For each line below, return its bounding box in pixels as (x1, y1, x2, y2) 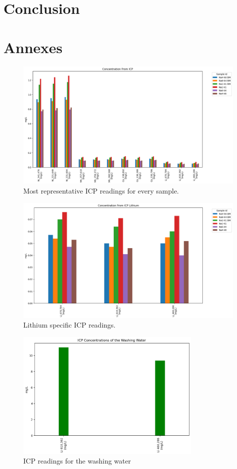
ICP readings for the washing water (23, 456, 131, 466)
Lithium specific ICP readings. (23, 320, 116, 330)
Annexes (3, 37, 63, 57)
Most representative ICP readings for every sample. (23, 185, 179, 196)
